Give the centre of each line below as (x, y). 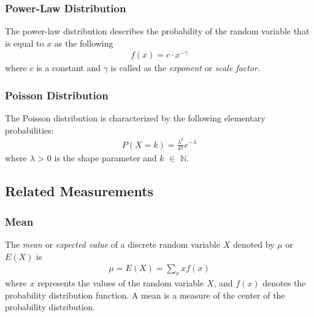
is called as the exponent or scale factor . (185, 68)
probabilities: (29, 130)
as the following (84, 43)
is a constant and (68, 68)
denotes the (284, 282)
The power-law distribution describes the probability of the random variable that (157, 31)
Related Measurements (79, 191)
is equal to (25, 43)
